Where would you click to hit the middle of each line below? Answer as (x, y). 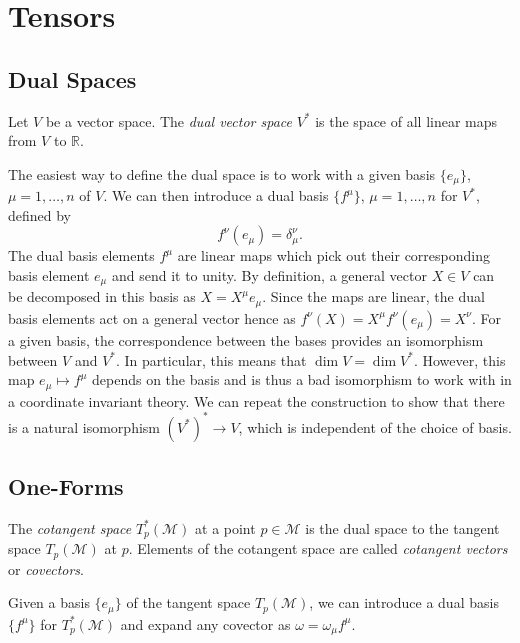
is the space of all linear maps (406, 120)
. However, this (459, 359)
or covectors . (46, 568)
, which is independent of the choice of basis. (375, 426)
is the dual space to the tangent (402, 527)
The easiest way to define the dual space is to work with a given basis (222, 173)
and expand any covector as (205, 623)
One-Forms (66, 486)
